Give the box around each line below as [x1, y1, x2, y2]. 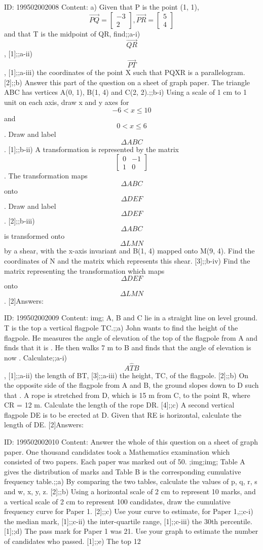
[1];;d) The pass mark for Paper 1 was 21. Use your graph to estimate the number [4, 526, 258, 536]
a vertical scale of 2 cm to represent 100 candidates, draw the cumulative [4, 496, 231, 506]
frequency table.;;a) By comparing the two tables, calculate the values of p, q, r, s [4, 476, 257, 487]
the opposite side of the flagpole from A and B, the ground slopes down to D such [4, 380, 259, 390]
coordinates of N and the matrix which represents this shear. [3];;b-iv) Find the [4, 255, 250, 266]
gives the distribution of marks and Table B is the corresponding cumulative [4, 466, 241, 476]
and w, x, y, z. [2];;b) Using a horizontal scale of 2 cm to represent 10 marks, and [4, 486, 256, 497]
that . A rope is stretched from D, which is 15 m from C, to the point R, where [4, 389, 250, 400]
